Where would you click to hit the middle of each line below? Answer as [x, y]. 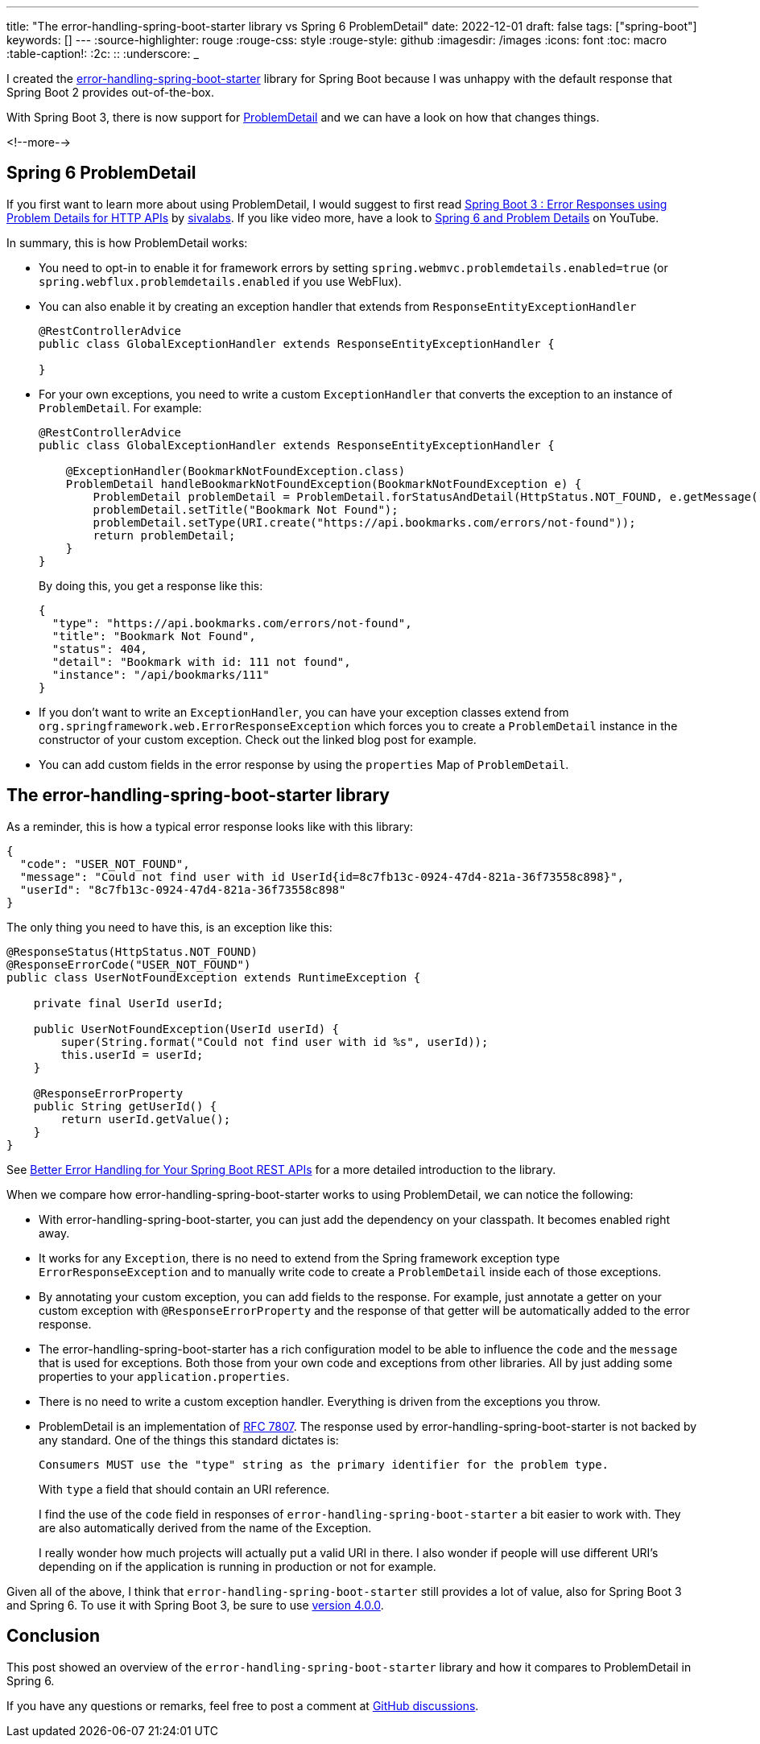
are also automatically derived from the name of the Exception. [205, 1527]
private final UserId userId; [128, 1003]
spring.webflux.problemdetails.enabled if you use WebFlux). [220, 281]
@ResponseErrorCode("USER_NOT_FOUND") [129, 964]
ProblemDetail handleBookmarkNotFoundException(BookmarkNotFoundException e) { [324, 484]
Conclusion [54, 1636]
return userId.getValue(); [146, 1119]
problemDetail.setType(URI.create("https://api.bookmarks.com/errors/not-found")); [364, 522]
